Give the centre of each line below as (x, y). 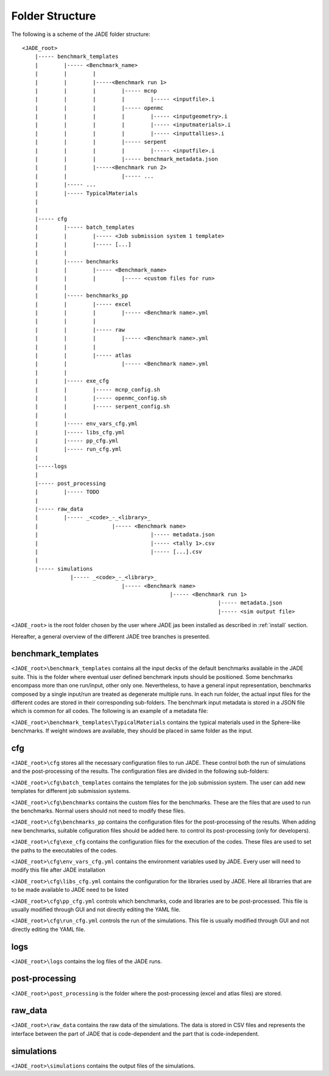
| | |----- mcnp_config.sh (97, 389)
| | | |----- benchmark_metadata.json (126, 159)
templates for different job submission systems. (71, 791)
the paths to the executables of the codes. (65, 850)
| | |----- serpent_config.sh (102, 407)
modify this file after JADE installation (58, 870)
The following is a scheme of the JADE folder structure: (81, 34)
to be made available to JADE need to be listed (70, 890)
